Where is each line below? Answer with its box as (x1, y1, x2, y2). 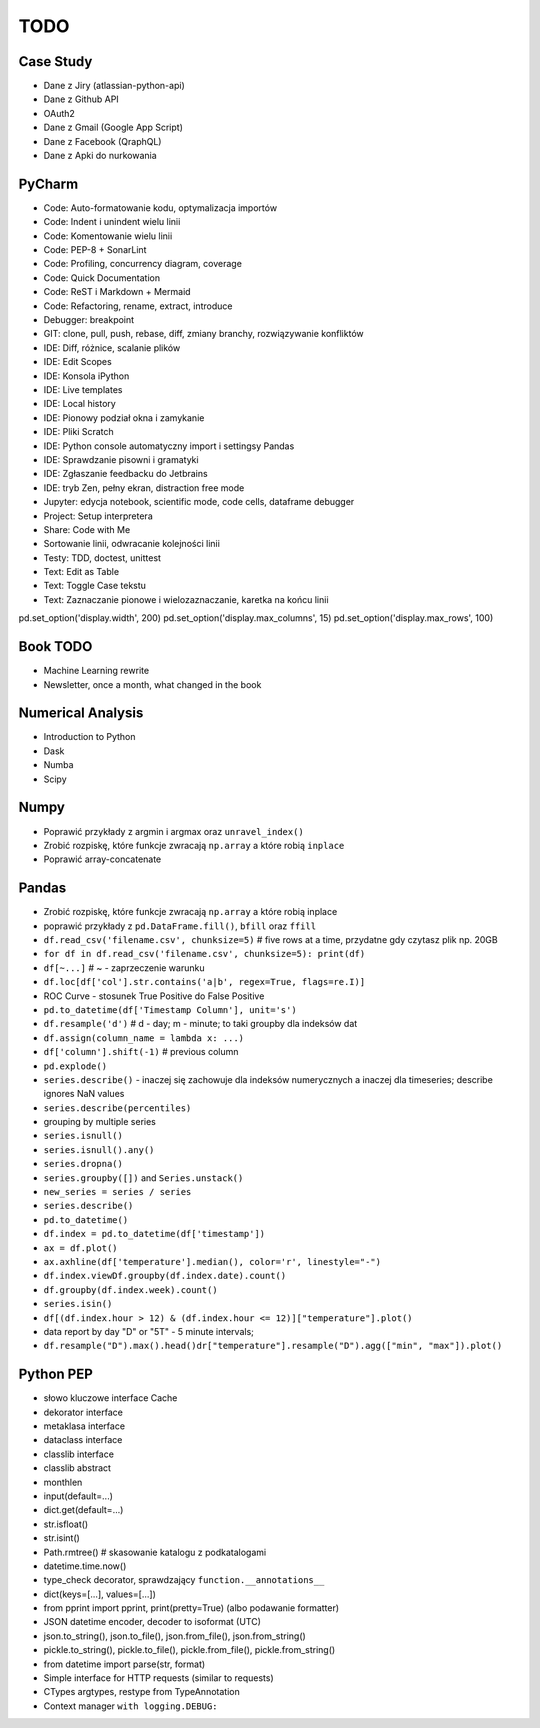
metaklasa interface (43, 1420, 125, 1432)
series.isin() (43, 1298, 113, 1310)
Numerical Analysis (18, 705, 144, 722)
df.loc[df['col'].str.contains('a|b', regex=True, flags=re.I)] (43, 976, 366, 988)
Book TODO (18, 638, 93, 655)
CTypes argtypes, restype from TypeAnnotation (43, 1686, 240, 1698)
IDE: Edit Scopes (43, 356, 112, 368)
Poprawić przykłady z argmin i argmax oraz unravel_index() (43, 825, 304, 837)
